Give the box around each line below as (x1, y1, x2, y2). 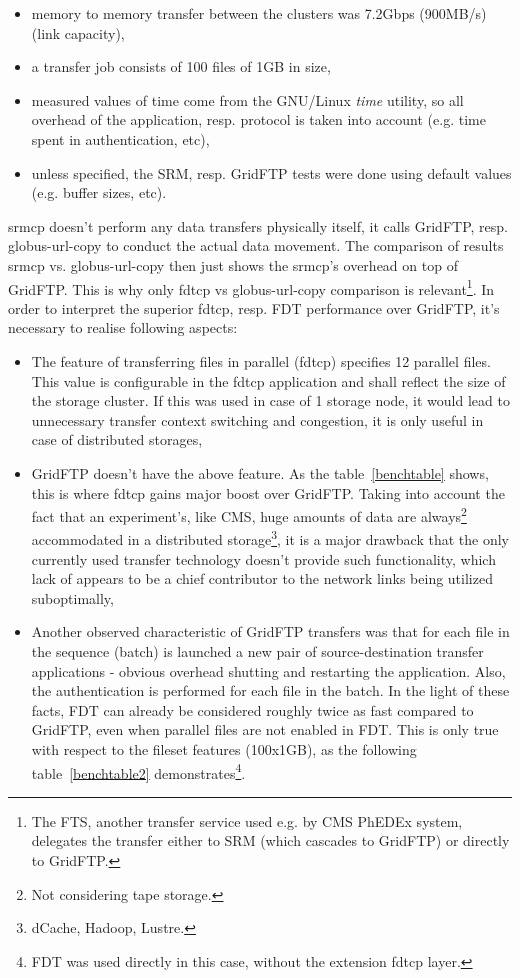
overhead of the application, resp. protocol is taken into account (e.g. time (31, 109, 486, 130)
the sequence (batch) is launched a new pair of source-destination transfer (31, 641, 484, 661)
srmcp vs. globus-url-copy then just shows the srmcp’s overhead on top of (8, 254, 458, 275)
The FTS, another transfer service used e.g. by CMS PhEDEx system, (31, 810, 463, 831)
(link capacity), (31, 22, 125, 43)
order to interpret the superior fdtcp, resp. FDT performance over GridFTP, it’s (8, 297, 500, 318)
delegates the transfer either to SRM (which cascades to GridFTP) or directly (31, 830, 510, 851)
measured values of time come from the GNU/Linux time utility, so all (31, 89, 464, 110)
